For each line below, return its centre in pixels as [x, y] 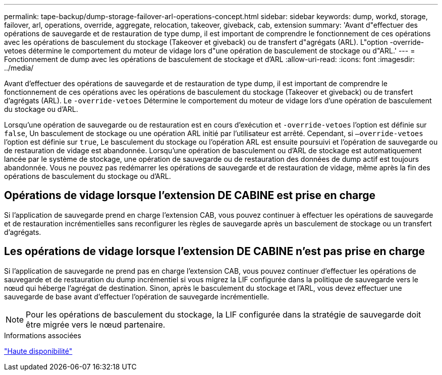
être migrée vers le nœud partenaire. [96, 324]
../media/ [19, 68]
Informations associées [43, 335]
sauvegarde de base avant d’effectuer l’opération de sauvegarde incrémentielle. [137, 296]
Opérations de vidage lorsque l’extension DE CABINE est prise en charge [190, 196]
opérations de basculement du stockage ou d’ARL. [88, 176]
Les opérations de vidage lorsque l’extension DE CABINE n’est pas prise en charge [214, 252]
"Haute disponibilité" [38, 351]
